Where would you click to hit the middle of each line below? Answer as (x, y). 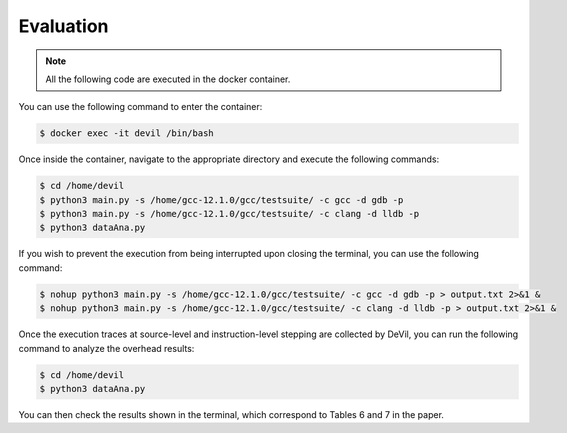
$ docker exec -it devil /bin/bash (126, 133)
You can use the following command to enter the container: (140, 107)
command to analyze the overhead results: (106, 348)
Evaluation (63, 26)
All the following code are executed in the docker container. (168, 79)
